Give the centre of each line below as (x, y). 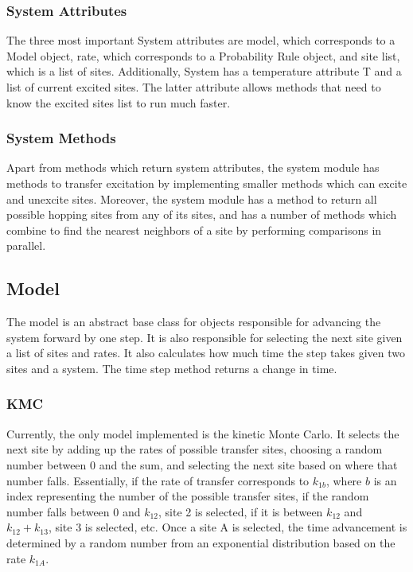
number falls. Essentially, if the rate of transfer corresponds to (158, 480)
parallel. (26, 245)
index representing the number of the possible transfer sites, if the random (188, 496)
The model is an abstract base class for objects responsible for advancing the (194, 322)
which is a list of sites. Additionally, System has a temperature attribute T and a (204, 71)
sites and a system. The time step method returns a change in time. (172, 368)
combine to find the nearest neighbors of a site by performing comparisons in (194, 230)
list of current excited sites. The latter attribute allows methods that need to (194, 87)
